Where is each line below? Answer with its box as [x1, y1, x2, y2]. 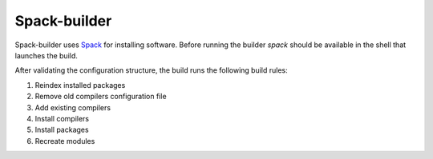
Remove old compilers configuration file [34, 92, 168, 101]
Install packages [34, 125, 89, 135]
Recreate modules [34, 136, 95, 145]
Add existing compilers [34, 102, 111, 112]
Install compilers [34, 113, 90, 123]
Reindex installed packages [34, 80, 126, 89]
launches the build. [14, 50, 78, 60]
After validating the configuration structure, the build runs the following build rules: [14, 66, 288, 75]
